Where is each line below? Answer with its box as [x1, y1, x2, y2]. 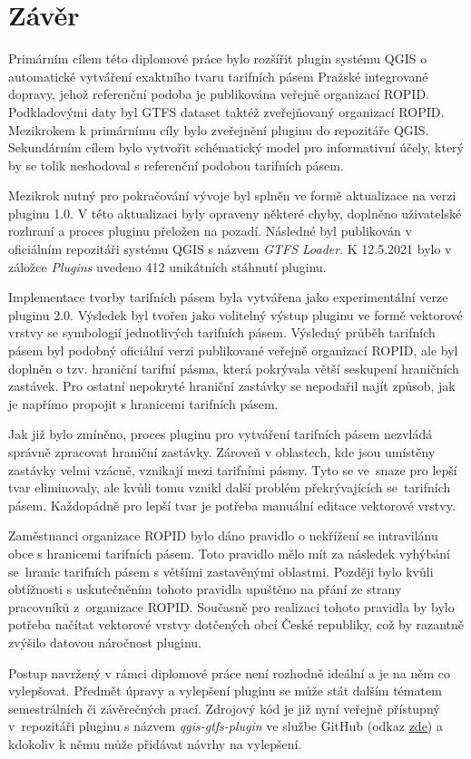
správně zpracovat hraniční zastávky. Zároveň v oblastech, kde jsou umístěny [8, 443, 436, 461]
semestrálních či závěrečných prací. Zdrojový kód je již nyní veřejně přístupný [8, 698, 440, 717]
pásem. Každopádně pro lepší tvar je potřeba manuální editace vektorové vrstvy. [8, 495, 456, 514]
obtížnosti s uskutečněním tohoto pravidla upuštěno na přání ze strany [8, 579, 402, 598]
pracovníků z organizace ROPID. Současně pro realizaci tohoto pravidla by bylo [8, 597, 455, 616]
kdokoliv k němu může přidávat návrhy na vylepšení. [8, 734, 302, 753]
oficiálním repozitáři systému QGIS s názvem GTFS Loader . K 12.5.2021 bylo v [8, 239, 452, 258]
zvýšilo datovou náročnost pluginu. [8, 632, 201, 651]
